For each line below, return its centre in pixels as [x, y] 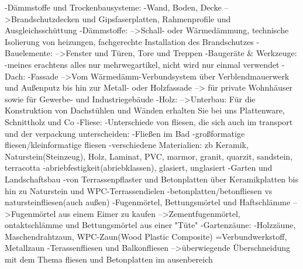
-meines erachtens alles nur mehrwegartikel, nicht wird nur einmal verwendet [142, 64]
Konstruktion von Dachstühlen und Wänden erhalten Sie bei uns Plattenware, [145, 110]
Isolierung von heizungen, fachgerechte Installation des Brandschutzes [129, 41]
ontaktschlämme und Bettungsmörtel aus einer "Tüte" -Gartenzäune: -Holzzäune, [150, 225]
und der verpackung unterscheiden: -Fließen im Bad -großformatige [125, 133]
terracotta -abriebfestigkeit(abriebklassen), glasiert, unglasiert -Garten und [139, 168]
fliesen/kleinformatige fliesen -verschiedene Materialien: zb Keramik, [127, 145]
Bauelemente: [29, 53]
